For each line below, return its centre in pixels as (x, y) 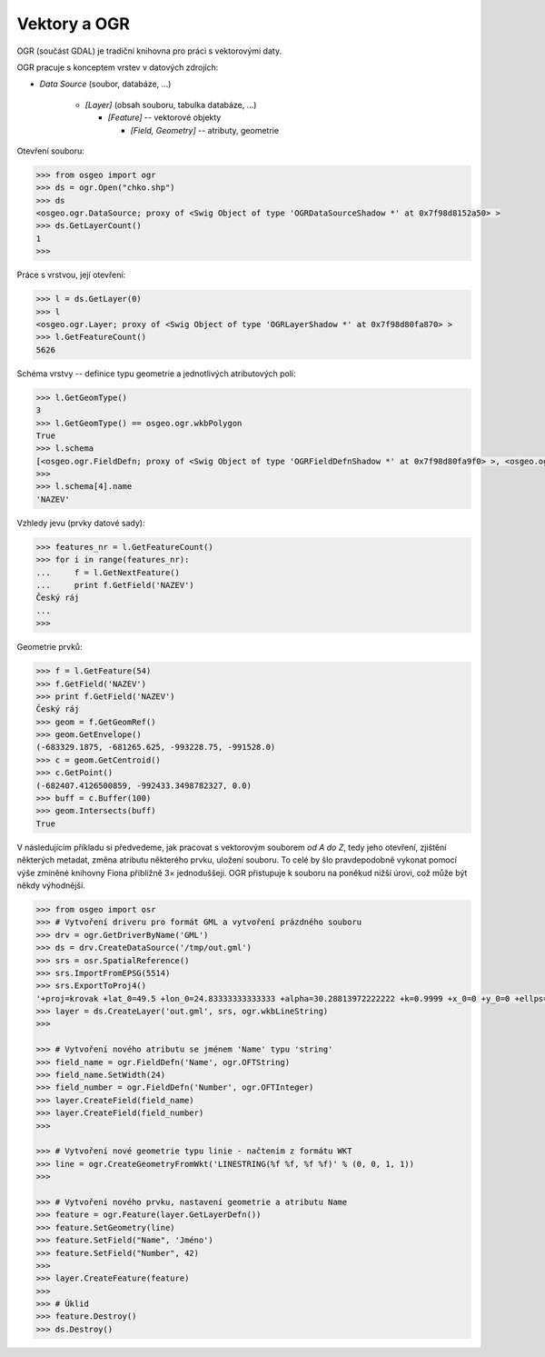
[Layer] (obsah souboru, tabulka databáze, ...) (171, 105)
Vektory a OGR (74, 24)
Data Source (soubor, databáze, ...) (105, 84)
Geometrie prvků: (50, 647)
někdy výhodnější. (51, 885)
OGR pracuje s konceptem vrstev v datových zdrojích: (118, 67)
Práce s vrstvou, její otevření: (71, 275)
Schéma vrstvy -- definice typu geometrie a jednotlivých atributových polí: (156, 374)
